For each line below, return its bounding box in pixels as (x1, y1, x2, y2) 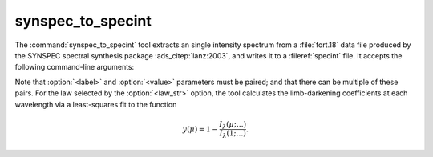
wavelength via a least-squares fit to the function (14, 99, 177, 109)
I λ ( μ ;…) (219, 119, 247, 131)
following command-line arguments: (14, 62, 135, 72)
